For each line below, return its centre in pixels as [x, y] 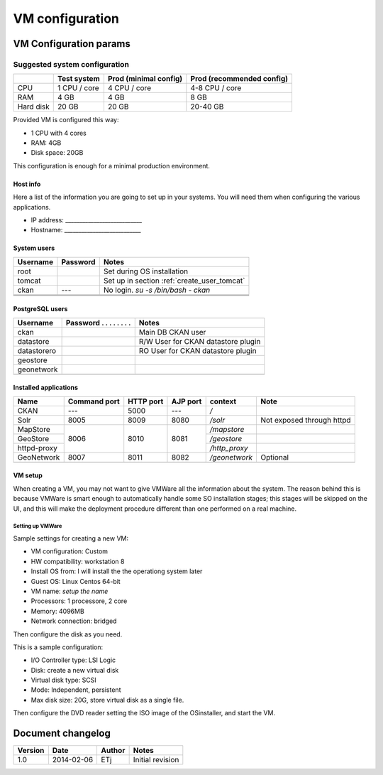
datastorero [37, 350]
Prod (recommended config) [239, 79]
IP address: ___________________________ [86, 220]
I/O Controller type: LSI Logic [73, 660]
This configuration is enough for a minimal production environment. [112, 166]
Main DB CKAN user [172, 332]
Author [113, 751]
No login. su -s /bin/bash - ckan [157, 290]
